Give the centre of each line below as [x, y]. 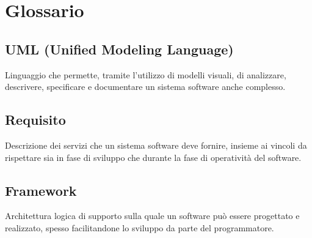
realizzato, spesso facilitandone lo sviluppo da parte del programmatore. [140, 227]
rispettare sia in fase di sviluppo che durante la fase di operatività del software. [153, 157]
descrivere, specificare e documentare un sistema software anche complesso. [145, 87]
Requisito [35, 120]
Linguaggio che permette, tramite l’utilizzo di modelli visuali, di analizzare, [146, 74]
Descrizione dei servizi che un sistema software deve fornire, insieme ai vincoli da [156, 145]
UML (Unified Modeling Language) [119, 49]
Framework [41, 190]
